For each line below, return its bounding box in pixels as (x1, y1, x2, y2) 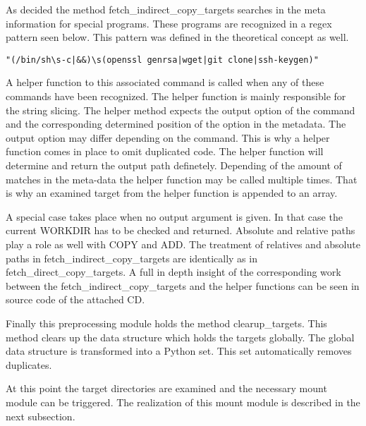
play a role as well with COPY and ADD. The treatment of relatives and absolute (6, 236, 360, 251)
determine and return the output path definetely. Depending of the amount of (6, 158, 342, 172)
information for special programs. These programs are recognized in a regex (6, 16, 332, 30)
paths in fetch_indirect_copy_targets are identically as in (6, 250, 257, 265)
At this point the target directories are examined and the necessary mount (6, 381, 327, 396)
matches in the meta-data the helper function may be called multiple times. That (6, 171, 358, 186)
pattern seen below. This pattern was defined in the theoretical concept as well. (6, 30, 349, 44)
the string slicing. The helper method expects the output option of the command (6, 102, 355, 117)
